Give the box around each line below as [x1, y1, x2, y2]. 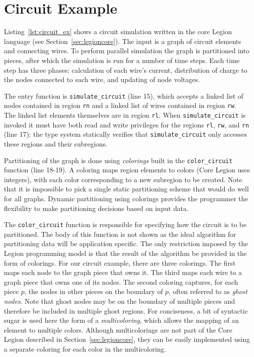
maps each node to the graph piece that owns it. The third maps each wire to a [4, 267, 242, 277]
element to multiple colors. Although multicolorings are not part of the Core [4, 324, 233, 335]
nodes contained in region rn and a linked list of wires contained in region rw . [4, 100, 236, 110]
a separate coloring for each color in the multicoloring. [4, 343, 166, 354]
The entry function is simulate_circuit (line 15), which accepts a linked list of [4, 90, 244, 101]
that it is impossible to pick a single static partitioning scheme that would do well [4, 184, 249, 194]
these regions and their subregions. [4, 138, 107, 148]
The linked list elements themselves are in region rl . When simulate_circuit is [4, 110, 246, 120]
